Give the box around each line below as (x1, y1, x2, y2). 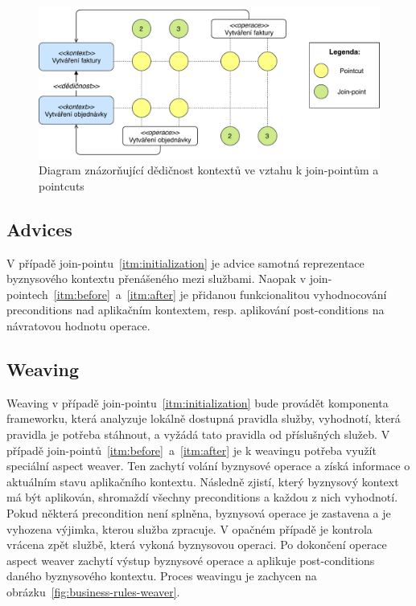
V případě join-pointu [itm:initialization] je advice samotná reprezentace (6, 254, 365, 271)
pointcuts (39, 177, 84, 194)
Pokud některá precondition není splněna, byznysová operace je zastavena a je (6, 504, 391, 521)
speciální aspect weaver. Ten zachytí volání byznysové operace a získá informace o (6, 457, 410, 474)
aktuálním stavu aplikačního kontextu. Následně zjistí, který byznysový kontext (6, 473, 399, 489)
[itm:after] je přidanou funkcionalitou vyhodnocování (126, 285, 387, 302)
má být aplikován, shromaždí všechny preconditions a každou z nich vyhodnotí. (6, 489, 398, 506)
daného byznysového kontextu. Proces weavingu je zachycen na (6, 567, 317, 584)
